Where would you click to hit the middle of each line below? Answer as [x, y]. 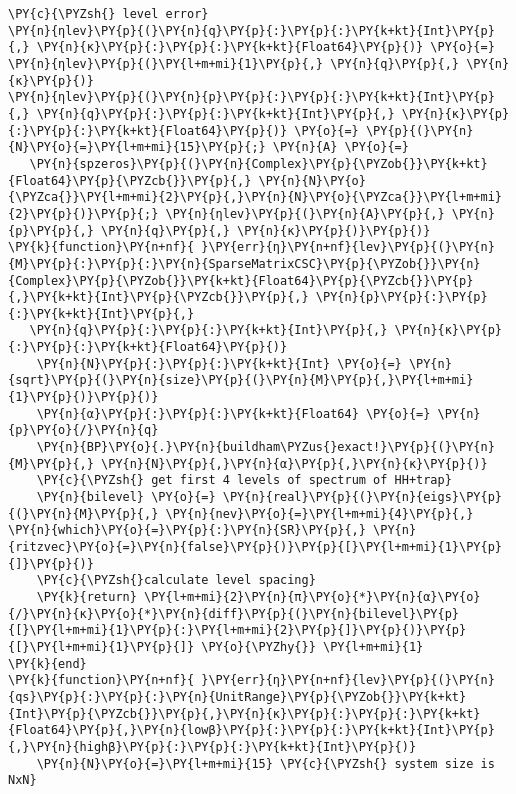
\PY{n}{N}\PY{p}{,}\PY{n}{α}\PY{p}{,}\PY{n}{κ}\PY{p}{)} [294, 463]
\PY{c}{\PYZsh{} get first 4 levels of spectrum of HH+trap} [244, 480]
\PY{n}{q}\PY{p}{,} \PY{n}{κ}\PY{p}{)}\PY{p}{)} [266, 230]
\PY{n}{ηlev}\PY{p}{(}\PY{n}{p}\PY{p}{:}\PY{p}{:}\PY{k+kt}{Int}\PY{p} [251, 97]
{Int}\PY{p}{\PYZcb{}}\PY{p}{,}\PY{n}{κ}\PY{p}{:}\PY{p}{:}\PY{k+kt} [244, 713]
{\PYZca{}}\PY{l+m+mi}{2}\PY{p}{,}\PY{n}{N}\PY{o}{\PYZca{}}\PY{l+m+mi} [255, 197]
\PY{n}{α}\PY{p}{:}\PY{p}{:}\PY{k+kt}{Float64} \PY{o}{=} [233, 413]
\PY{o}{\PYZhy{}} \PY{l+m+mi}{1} [312, 646]
